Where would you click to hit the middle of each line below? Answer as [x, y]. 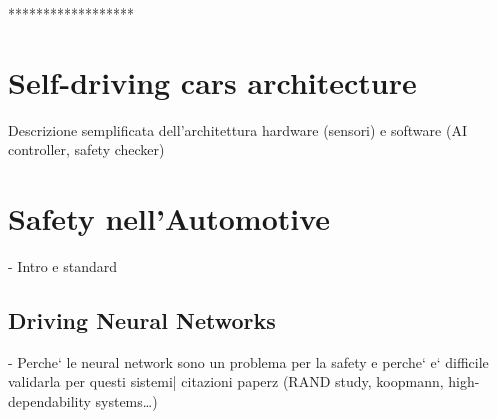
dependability [49, 401]
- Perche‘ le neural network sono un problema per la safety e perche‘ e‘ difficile [248, 361]
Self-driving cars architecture [212, 81]
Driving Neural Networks [142, 320]
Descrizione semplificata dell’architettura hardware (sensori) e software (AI [237, 129]
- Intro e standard [63, 266]
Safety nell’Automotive [169, 218]
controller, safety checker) [86, 149]
